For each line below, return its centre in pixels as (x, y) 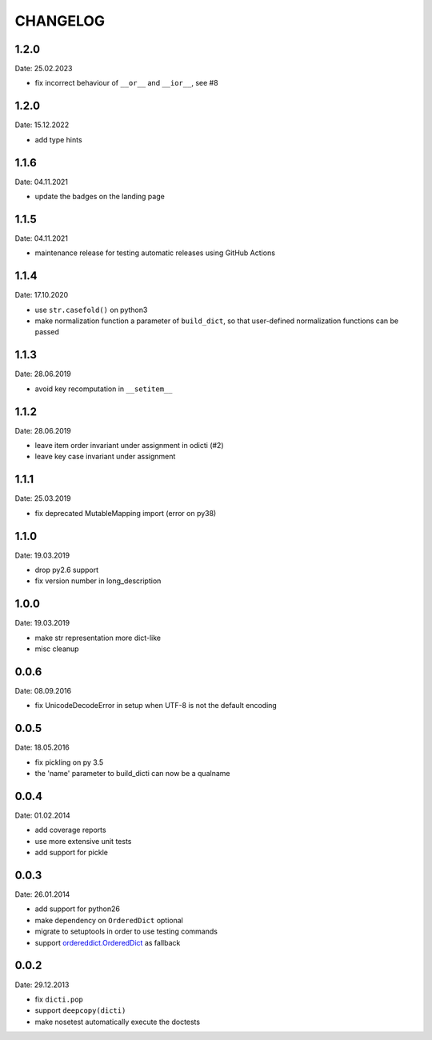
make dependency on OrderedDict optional (109, 920)
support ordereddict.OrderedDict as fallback (108, 942)
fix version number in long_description (98, 581)
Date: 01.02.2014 (43, 815)
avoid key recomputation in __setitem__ (104, 389)
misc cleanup (57, 649)
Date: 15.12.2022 (42, 125)
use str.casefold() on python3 (91, 310)
